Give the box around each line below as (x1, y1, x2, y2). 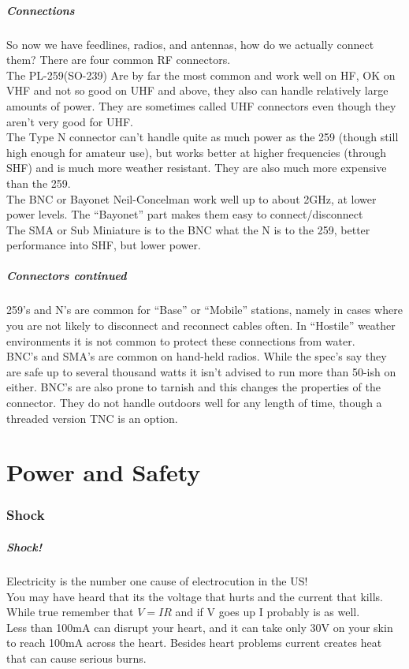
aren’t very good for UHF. (6, 113, 133, 129)
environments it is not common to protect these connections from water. (6, 332, 355, 349)
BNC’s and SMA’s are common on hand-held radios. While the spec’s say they (6, 348, 387, 364)
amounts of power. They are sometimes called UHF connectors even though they (6, 97, 396, 114)
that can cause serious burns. (6, 649, 147, 666)
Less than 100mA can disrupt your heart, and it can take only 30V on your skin (6, 619, 393, 635)
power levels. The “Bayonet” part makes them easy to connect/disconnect (6, 206, 363, 222)
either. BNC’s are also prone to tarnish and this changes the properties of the (6, 379, 381, 395)
